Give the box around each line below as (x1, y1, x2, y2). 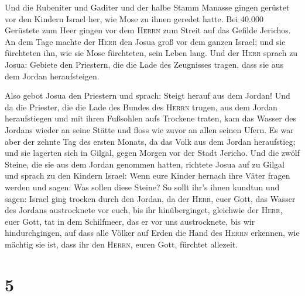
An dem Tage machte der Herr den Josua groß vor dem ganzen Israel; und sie (5, 35, 286, 47)
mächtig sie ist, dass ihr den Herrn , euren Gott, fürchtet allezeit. (5, 238, 238, 250)
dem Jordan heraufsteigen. (5, 69, 100, 82)
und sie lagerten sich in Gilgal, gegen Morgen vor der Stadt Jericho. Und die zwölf (5, 147, 300, 159)
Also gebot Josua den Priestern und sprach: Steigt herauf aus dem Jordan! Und (5, 89, 290, 102)
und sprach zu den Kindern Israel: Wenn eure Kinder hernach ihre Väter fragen (5, 169, 290, 182)
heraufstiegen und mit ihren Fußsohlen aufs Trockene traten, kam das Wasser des (5, 112, 296, 124)
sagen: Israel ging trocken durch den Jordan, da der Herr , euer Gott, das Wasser (5, 192, 296, 204)
